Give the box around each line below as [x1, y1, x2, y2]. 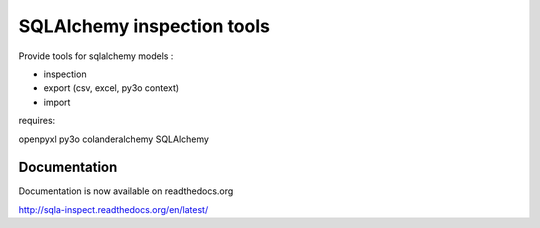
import [43, 96, 71, 108]
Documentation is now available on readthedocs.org [18, 185, 234, 197]
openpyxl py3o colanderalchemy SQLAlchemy [18, 133, 210, 145]
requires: [18, 115, 56, 127]
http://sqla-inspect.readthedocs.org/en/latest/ [18, 203, 209, 215]
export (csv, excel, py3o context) [43, 82, 180, 94]
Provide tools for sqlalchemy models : [18, 50, 174, 62]
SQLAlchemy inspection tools [18, 15, 270, 37]
